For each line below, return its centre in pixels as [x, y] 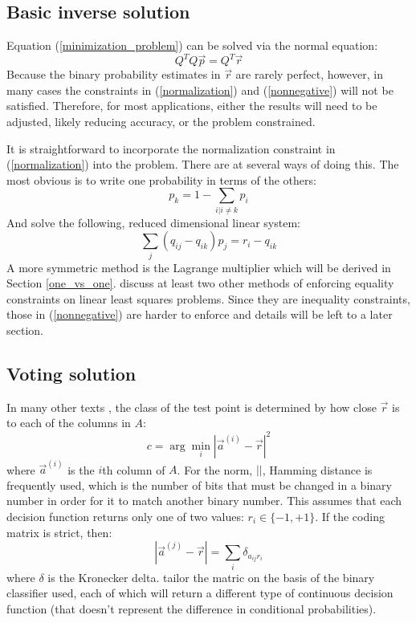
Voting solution [71, 374]
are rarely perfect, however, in [309, 74]
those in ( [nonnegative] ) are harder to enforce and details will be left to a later [200, 314]
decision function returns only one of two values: [125, 516]
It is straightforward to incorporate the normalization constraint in [171, 148]
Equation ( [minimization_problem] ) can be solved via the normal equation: [192, 45]
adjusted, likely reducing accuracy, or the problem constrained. [161, 122]
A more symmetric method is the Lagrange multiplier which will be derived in [199, 267]
